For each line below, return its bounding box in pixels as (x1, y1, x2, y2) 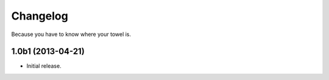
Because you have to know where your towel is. (11, 31, 131, 38)
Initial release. (26, 62, 62, 70)
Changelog (11, 9, 68, 23)
